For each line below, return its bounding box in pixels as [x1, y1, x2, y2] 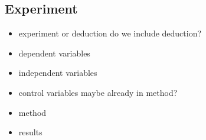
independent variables [18, 66, 97, 79]
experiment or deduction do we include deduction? [18, 27, 202, 39]
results [18, 126, 42, 138]
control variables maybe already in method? [18, 86, 178, 98]
